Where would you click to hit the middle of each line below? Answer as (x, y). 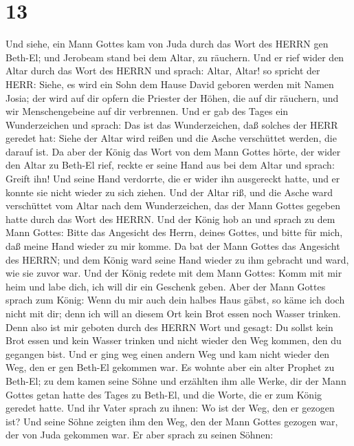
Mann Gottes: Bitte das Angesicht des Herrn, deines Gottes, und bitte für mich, (174, 232)
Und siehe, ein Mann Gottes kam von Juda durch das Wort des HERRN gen (167, 44)
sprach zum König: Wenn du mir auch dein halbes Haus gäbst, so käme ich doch (175, 300)
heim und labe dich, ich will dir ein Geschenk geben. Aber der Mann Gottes (166, 286)
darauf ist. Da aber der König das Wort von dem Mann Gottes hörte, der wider (173, 151)
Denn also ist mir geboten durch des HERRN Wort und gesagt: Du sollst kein (169, 327)
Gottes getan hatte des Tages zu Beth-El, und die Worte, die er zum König (164, 394)
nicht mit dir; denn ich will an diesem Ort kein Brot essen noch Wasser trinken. (173, 313)
